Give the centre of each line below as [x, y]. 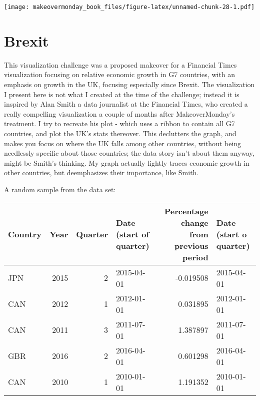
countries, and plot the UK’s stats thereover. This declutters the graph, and [120, 133]
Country [25, 234]
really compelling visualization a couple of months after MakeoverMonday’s [119, 113]
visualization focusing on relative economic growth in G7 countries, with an [120, 74]
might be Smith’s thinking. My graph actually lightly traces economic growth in [127, 162]
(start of [132, 234]
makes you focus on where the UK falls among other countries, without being [123, 143]
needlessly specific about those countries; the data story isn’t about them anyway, [129, 153]
